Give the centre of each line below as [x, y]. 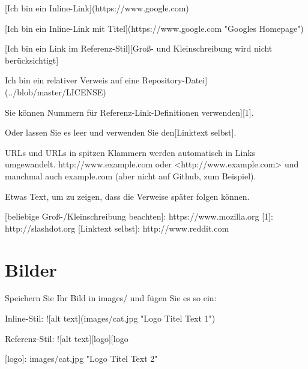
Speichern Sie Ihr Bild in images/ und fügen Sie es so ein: [111, 298]
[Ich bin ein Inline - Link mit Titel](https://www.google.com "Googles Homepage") [154, 28]
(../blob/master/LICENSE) [56, 91]
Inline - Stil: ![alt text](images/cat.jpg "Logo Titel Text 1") [110, 318]
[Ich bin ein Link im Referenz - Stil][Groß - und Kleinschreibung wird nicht [139, 48]
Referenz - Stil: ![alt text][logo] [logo [67, 338]
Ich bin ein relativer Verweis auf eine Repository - [95, 80]
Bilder [31, 269]
